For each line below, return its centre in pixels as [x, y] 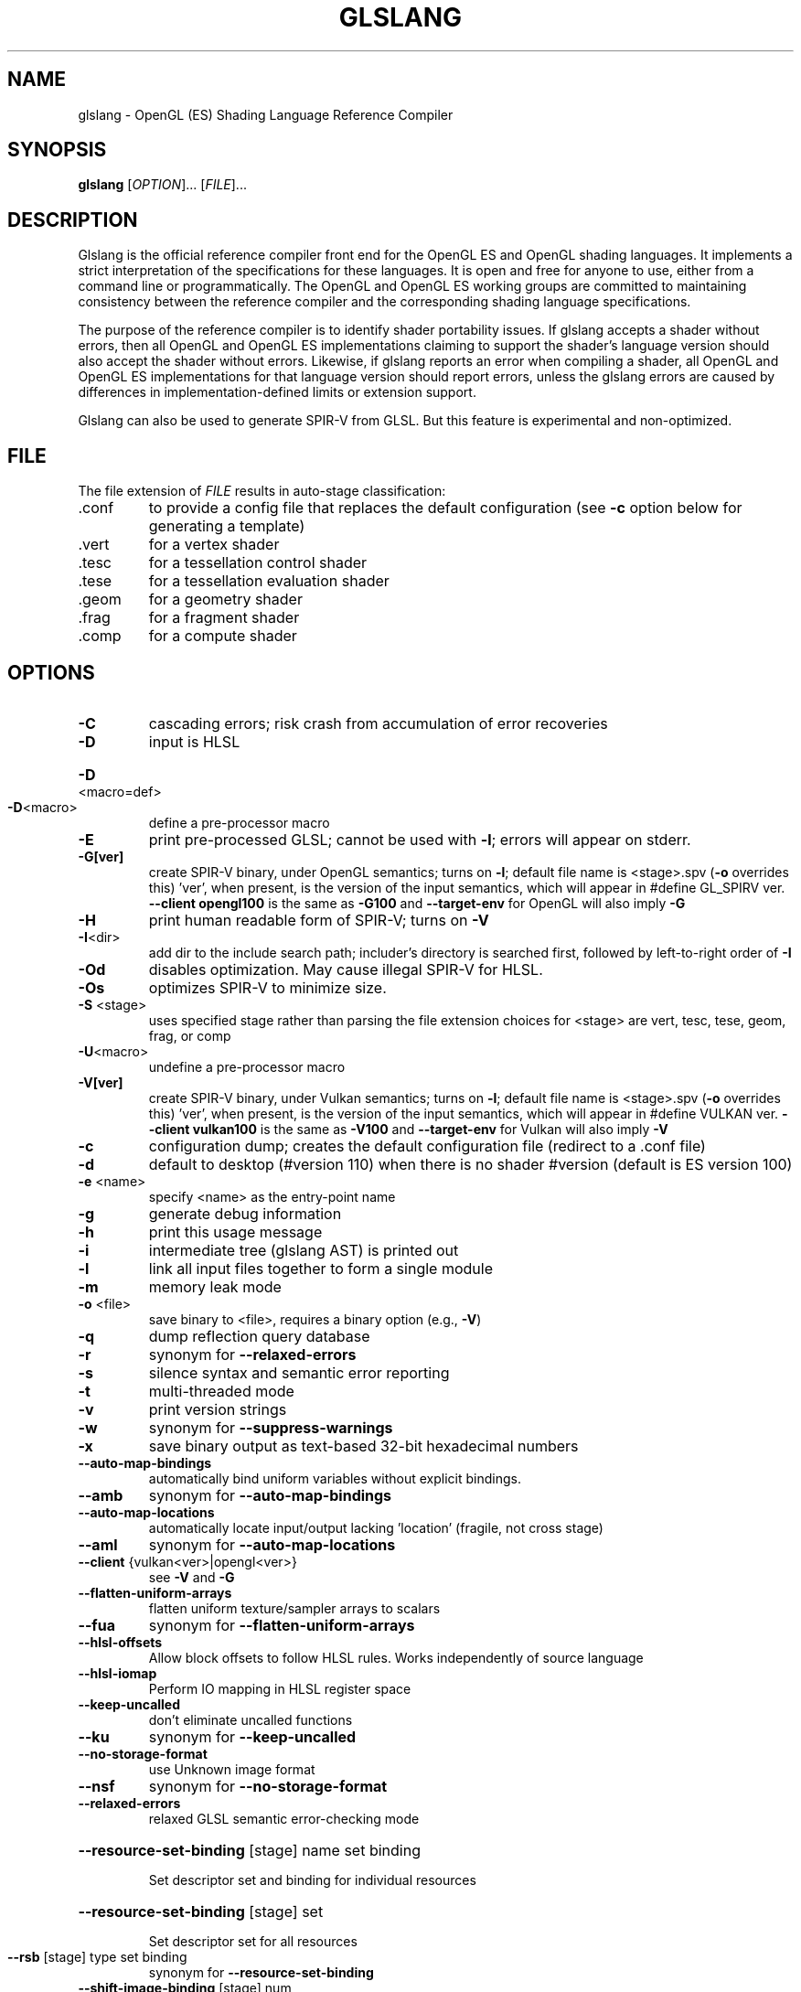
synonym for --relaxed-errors [252, 1354]
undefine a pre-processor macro [247, 1066]
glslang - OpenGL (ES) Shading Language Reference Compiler [266, 114]
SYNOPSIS [57, 150]
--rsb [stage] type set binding [97, 1956]
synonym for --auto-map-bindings [270, 1495]
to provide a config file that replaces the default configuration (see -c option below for [445, 508]
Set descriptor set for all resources [253, 1941]
